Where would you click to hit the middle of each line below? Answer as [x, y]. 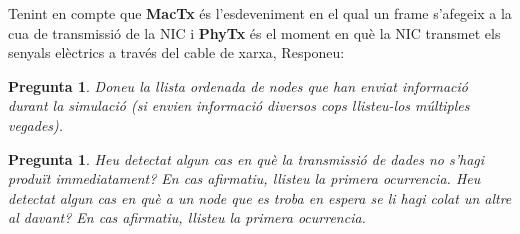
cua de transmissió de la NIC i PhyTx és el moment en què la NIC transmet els [254, 32]
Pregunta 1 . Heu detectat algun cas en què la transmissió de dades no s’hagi [246, 158]
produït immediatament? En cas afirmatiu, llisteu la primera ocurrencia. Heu [244, 178]
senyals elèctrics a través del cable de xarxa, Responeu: [176, 52]
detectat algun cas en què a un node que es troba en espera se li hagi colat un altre [260, 197]
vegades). [36, 124]
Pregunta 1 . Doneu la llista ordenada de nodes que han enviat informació [238, 85]
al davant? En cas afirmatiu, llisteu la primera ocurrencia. [187, 217]
